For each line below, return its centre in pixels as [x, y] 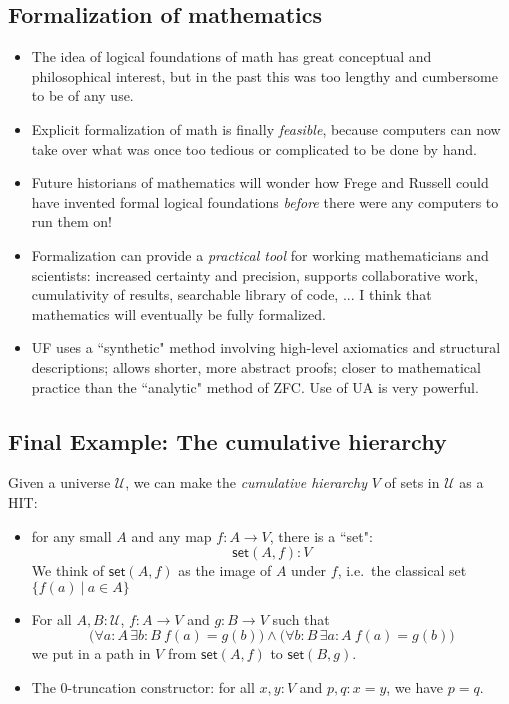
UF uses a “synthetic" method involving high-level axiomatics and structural [266, 347]
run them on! [71, 221]
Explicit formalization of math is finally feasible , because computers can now [266, 128]
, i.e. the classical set [402, 570]
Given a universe [59, 482]
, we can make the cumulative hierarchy [246, 482]
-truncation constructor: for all [161, 686]
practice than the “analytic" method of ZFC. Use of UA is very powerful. [255, 386]
